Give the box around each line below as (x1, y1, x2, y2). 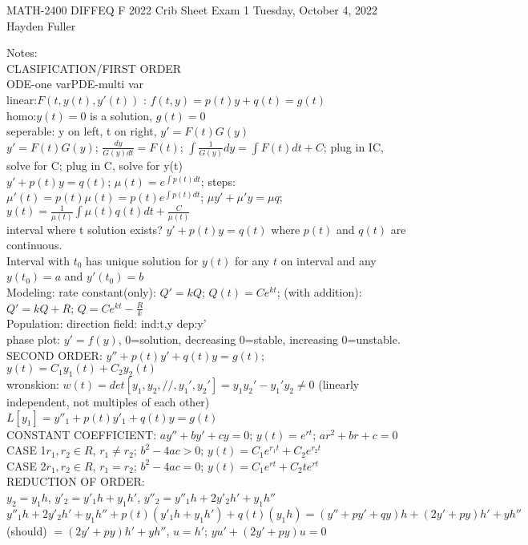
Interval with (6, 252, 70, 268)
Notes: (6, 44, 38, 61)
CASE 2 (6, 457, 46, 474)
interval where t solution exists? (6, 220, 163, 237)
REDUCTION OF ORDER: (6, 473, 145, 490)
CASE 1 (6, 442, 46, 458)
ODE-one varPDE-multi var (6, 75, 144, 92)
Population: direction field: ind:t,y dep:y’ (6, 315, 207, 332)
